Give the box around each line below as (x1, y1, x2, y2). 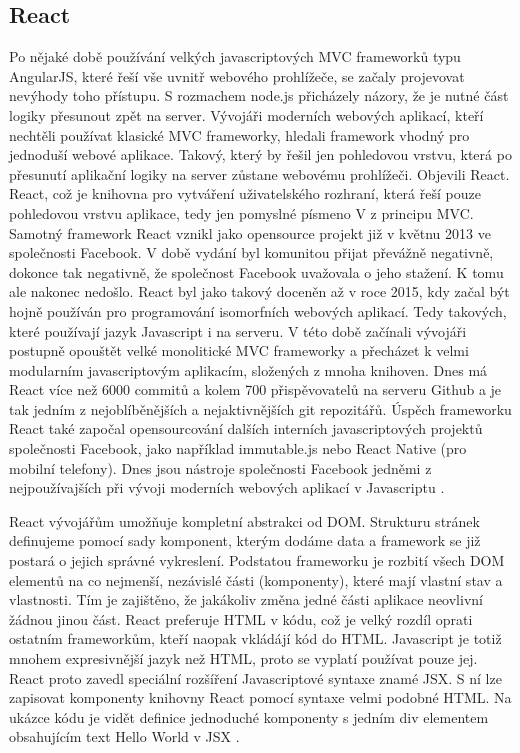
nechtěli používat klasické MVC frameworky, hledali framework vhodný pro (9, 124, 470, 145)
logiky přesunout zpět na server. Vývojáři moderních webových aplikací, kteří (9, 104, 484, 125)
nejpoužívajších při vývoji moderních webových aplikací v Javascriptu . (9, 477, 445, 498)
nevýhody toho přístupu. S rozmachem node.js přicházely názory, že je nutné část (9, 85, 509, 106)
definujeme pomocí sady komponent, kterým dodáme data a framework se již (9, 530, 481, 551)
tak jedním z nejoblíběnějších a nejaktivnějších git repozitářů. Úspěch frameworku (9, 398, 512, 419)
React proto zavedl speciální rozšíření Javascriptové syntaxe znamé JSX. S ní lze (9, 667, 502, 688)
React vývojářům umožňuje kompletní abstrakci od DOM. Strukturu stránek (9, 510, 480, 531)
